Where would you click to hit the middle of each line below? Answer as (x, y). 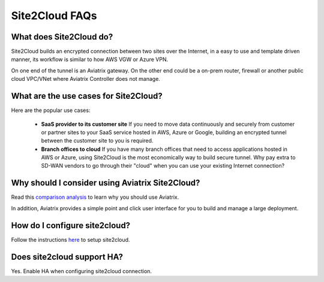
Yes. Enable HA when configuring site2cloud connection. (82, 271)
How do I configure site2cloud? (71, 225)
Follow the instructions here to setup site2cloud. (70, 239)
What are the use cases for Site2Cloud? (87, 96)
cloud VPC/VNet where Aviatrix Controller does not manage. (85, 79)
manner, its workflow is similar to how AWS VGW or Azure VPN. (89, 59)
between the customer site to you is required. (97, 141)
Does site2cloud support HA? (67, 257)
